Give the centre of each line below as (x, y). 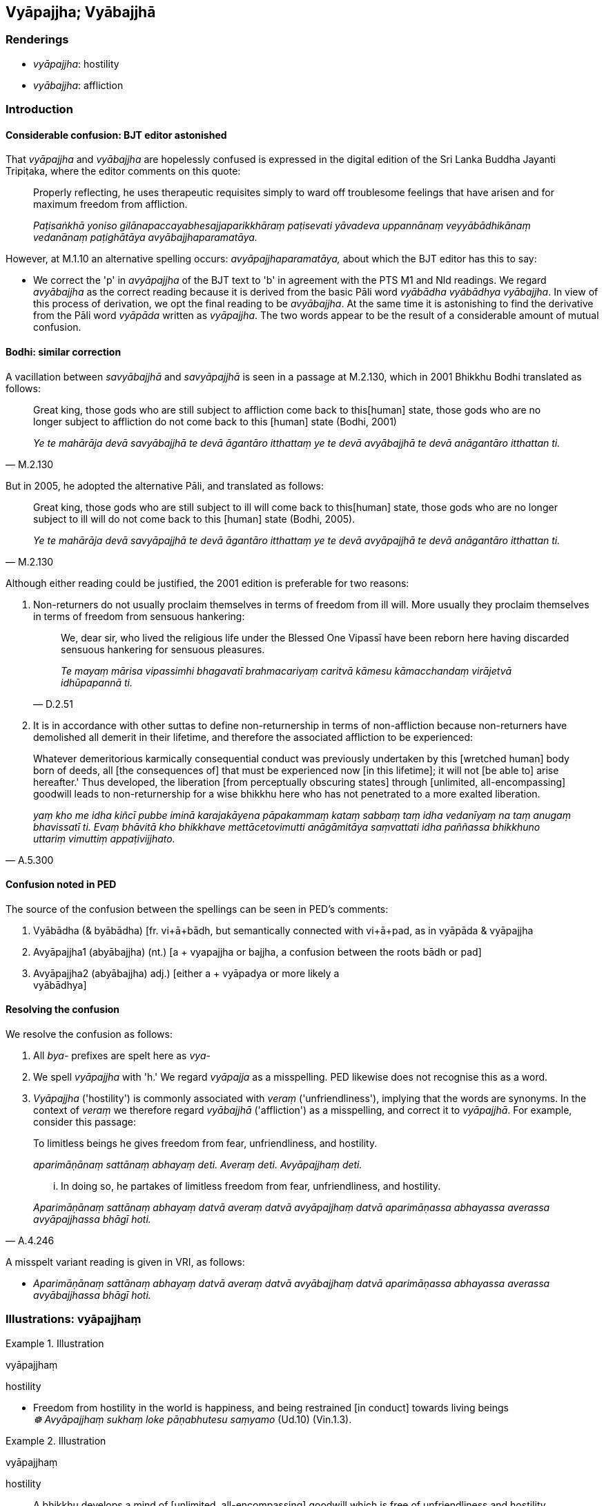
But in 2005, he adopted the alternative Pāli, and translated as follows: (165, 485)
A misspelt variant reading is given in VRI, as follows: (125, 1262)
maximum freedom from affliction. (110, 204)
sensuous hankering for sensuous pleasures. (163, 649)
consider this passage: (85, 1122)
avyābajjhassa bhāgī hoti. (92, 1295)
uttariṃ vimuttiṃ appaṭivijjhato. (104, 838)
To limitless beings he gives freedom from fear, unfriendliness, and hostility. (205, 1143)
